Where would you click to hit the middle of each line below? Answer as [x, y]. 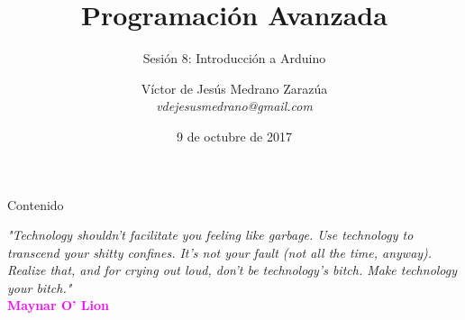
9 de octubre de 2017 [234, 136]
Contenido [36, 204]
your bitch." [40, 287]
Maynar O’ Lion [59, 305]
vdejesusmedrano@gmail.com [234, 106]
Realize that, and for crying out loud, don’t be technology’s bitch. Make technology [232, 270]
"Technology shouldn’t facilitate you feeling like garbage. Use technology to [210, 235]
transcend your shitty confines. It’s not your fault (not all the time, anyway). [220, 252]
